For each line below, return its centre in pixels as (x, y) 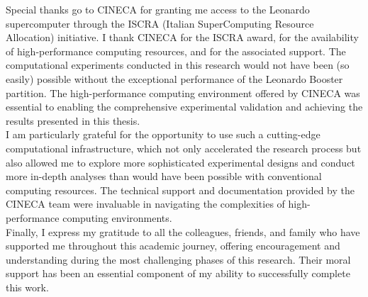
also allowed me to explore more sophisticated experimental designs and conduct (180, 162)
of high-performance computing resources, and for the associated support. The (176, 51)
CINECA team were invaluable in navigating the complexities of (145, 204)
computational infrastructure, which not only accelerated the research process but (184, 148)
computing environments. (117, 217)
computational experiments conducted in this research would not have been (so (178, 65)
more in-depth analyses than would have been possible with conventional (164, 176)
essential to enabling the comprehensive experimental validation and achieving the (184, 107)
